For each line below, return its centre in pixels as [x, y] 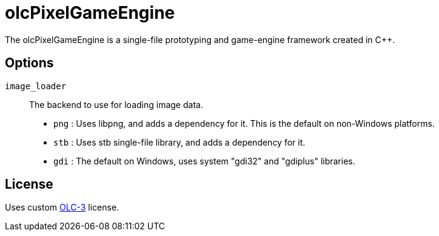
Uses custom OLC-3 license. [62, 207]
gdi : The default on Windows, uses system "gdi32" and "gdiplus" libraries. [204, 161]
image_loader [36, 86]
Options [29, 63]
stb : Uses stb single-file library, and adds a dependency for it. [179, 142]
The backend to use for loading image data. [116, 104]
